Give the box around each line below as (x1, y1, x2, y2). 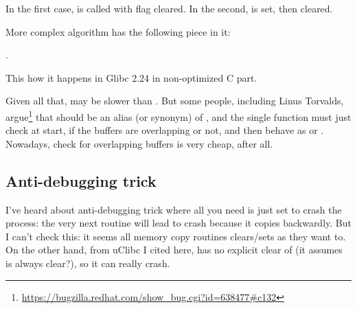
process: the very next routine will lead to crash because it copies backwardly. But (5, 216, 352, 230)
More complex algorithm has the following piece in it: (5, 24, 231, 38)
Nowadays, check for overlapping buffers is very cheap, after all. (5, 136, 273, 150)
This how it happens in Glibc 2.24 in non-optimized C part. (5, 70, 257, 84)
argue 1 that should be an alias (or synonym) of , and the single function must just (5, 107, 352, 124)
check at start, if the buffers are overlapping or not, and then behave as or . (5, 123, 324, 137)
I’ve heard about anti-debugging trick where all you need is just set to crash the (5, 202, 342, 216)
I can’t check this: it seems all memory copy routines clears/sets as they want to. (5, 229, 346, 243)
